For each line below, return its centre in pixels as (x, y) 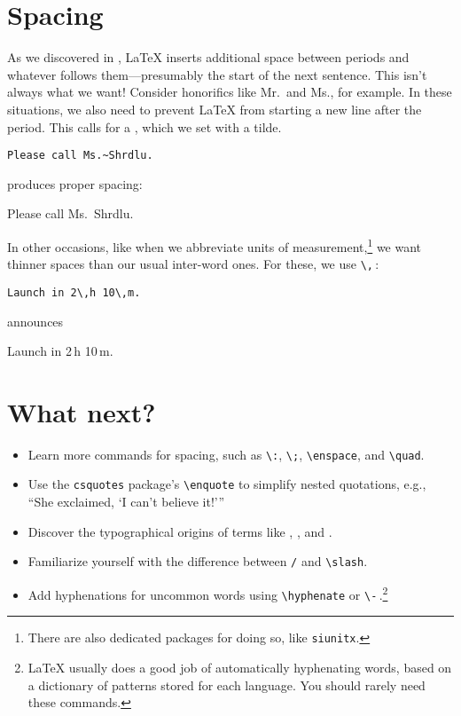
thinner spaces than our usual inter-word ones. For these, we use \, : (193, 264)
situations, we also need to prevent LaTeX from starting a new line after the (215, 109)
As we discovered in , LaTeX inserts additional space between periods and (208, 57)
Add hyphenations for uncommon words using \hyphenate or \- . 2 (208, 593)
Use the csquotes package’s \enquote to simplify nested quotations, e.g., (227, 484)
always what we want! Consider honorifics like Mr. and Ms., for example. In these (230, 92)
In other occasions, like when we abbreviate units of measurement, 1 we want (215, 245)
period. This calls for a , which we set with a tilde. (145, 126)
